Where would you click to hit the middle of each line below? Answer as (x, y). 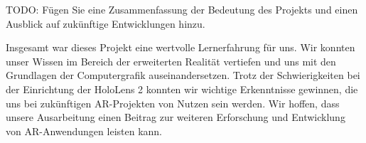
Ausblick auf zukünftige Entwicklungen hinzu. (106, 23)
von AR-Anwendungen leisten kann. (84, 131)
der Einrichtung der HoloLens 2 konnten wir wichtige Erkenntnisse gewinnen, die (182, 89)
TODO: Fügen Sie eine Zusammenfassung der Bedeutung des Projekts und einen (182, 9)
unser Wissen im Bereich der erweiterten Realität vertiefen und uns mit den (171, 61)
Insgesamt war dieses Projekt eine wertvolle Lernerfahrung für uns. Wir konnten (181, 47)
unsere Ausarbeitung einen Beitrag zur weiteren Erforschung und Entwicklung (176, 117)
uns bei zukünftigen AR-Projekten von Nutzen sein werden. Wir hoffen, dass (173, 103)
